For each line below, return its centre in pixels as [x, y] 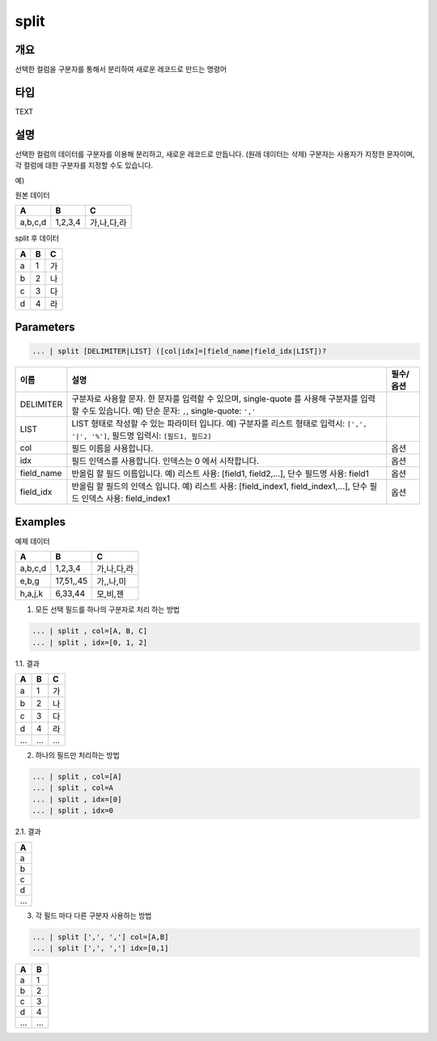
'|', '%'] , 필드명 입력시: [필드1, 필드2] [142, 436]
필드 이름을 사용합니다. [112, 448]
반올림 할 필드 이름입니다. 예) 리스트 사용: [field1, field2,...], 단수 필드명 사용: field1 [221, 474]
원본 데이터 [32, 195]
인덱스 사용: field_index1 [126, 499]
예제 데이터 [32, 541]
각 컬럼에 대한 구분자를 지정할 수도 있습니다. [84, 165]
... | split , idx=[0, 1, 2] [90, 642]
